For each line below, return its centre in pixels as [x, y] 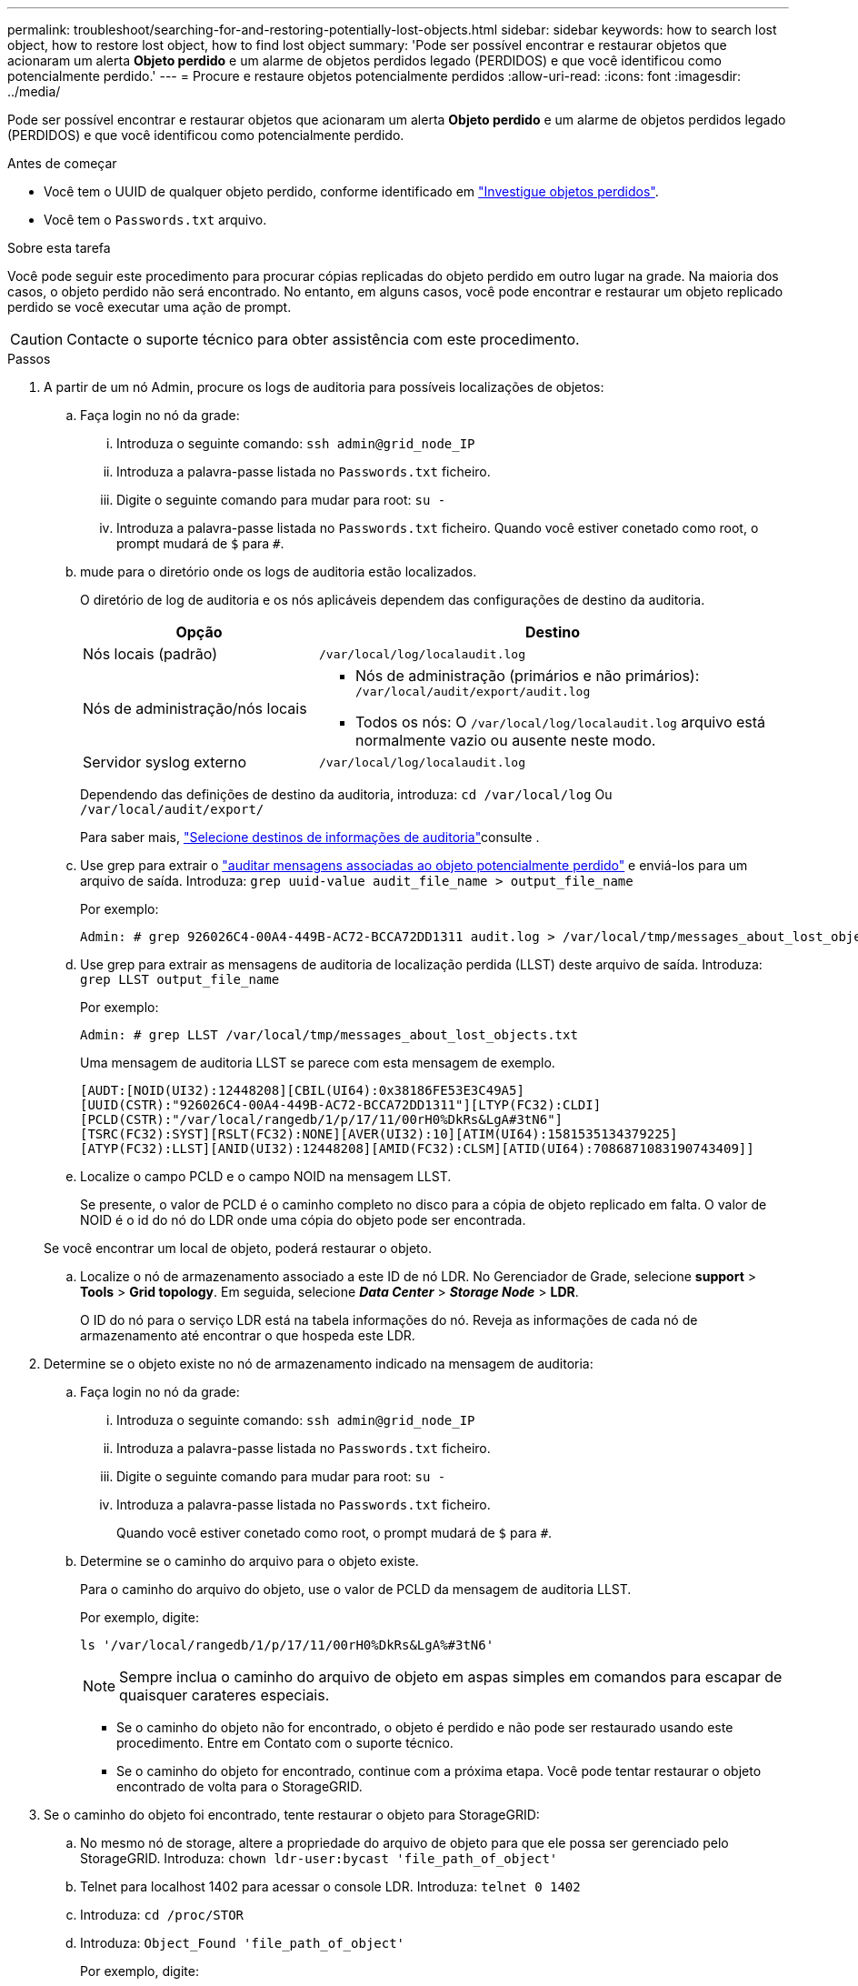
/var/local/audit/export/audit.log [473, 692]
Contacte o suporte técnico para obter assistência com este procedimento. [323, 339]
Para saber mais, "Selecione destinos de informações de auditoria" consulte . [310, 837]
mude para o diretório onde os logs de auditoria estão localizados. [279, 572]
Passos [29, 359]
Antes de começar [62, 163]
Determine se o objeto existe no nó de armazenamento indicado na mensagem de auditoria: [319, 1364]
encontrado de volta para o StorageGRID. [239, 1786]
